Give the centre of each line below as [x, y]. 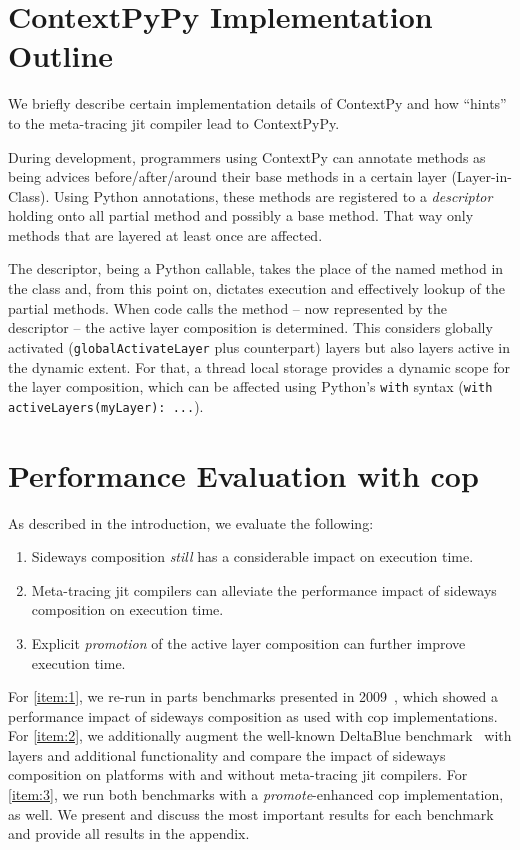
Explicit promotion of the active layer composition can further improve [248, 642]
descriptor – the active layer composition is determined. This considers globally [250, 327]
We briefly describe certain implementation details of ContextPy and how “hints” [257, 103]
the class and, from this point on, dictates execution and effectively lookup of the [256, 288]
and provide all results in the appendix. [129, 833]
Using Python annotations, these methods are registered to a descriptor [273, 195]
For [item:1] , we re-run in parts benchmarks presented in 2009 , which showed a [253, 696]
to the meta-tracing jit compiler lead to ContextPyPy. [174, 122]
